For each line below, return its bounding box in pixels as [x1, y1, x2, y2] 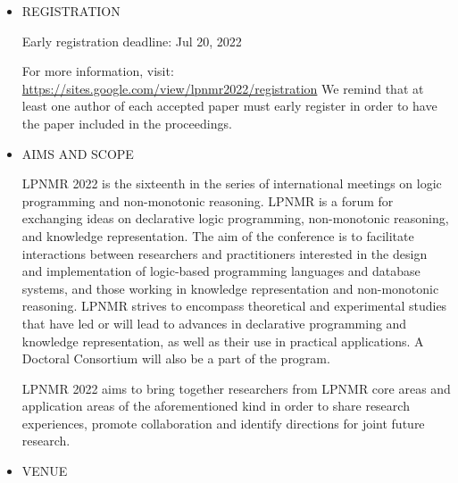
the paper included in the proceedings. [21, 113, 232, 132]
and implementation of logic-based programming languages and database [21, 262, 421, 280]
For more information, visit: [21, 62, 174, 80]
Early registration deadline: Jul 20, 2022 [21, 31, 242, 50]
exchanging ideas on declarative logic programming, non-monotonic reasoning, [21, 209, 449, 228]
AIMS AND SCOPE [21, 144, 134, 162]
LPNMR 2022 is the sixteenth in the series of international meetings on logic [21, 174, 442, 193]
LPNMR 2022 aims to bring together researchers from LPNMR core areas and [21, 379, 451, 397]
